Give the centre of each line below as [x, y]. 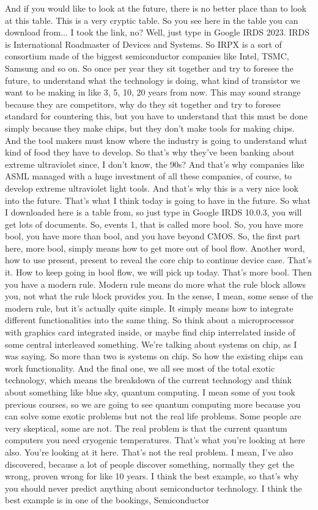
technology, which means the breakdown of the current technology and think [148, 380]
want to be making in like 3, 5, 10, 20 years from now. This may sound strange [153, 92]
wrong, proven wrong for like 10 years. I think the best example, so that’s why [152, 476]
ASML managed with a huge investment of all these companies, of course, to [149, 176]
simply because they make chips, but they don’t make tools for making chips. [150, 128]
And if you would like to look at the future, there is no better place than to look [156, 8]
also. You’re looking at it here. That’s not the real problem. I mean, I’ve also [149, 452]
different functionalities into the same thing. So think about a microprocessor [150, 320]
